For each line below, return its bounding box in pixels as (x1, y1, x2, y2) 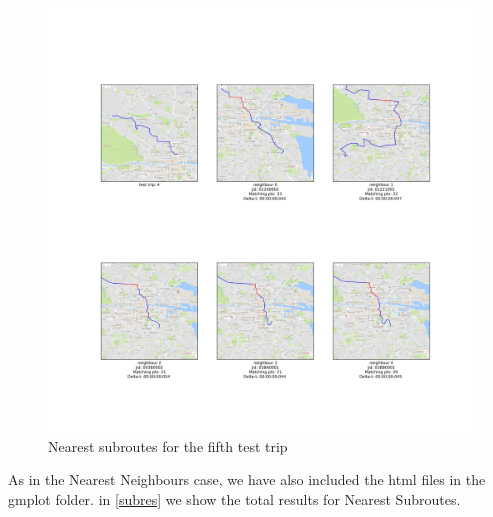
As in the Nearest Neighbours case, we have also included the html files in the (8, 469, 486, 490)
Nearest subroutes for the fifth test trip (48, 435, 288, 456)
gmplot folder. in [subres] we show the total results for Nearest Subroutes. (8, 488, 461, 509)
